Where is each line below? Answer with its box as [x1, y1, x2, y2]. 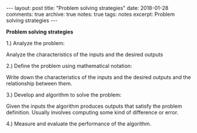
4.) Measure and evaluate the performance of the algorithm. [6, 120, 152, 127]
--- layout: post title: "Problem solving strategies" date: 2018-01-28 [6, 5, 169, 11]
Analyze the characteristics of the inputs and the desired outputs [6, 51, 163, 58]
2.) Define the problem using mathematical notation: [6, 63, 132, 69]
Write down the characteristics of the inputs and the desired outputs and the [6, 74, 191, 80]
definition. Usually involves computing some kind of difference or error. [6, 109, 179, 115]
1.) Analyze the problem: [6, 40, 65, 46]
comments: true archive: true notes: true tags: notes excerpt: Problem [6, 11, 175, 18]
